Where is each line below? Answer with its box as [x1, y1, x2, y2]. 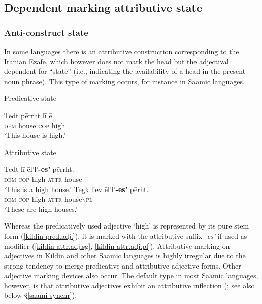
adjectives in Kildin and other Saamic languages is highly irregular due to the [4, 250, 246, 261]
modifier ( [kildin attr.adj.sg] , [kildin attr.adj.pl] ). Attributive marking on [4, 240, 230, 251]
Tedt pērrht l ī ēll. [4, 109, 58, 120]
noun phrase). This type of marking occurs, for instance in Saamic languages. [4, 75, 245, 86]
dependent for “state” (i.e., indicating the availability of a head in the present [4, 66, 246, 77]
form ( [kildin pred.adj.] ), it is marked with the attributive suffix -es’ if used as [4, 230, 247, 241]
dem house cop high [4, 120, 65, 130]
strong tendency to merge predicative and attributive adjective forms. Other [4, 260, 241, 271]
